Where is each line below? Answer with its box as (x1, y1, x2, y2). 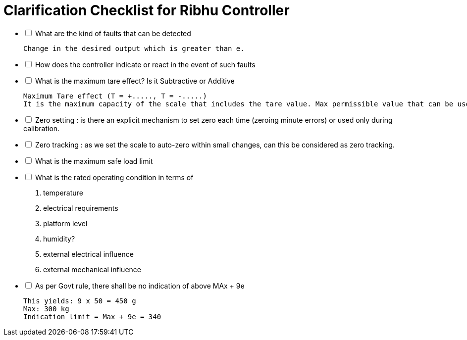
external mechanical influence (43, 265, 141, 274)
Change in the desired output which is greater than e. (23, 44, 245, 52)
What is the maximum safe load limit (35, 156, 153, 165)
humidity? (43, 234, 75, 243)
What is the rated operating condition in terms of (35, 173, 194, 182)
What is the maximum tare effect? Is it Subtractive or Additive (35, 76, 235, 85)
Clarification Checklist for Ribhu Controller (3, 2, 290, 19)
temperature (43, 188, 83, 197)
